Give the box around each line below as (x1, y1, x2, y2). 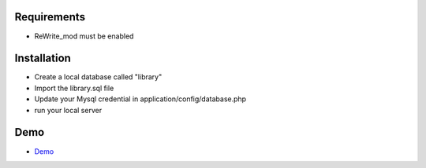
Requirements (14, 10, 86, 24)
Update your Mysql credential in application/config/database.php (34, 94, 247, 104)
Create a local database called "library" (34, 72, 163, 82)
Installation (14, 52, 71, 65)
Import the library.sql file (34, 83, 114, 93)
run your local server (34, 105, 103, 115)
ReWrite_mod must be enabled (34, 31, 134, 41)
